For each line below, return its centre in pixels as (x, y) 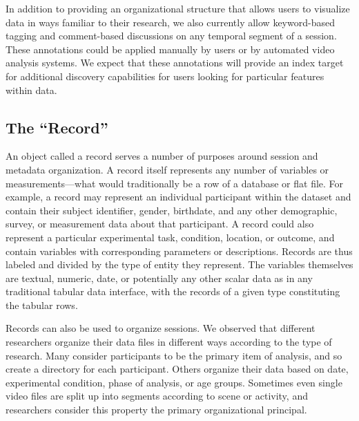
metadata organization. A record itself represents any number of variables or (167, 169)
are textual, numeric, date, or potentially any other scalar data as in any (159, 278)
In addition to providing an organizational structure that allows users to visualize (178, 8)
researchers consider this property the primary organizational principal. (156, 410)
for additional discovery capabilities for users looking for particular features (165, 76)
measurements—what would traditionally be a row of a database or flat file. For (175, 183)
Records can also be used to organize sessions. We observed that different (161, 328)
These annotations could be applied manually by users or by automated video (170, 49)
